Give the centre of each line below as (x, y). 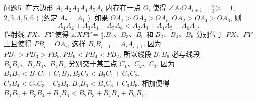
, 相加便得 (154, 83)
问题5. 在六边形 (29, 7)
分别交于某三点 (93, 63)
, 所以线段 (135, 53)
